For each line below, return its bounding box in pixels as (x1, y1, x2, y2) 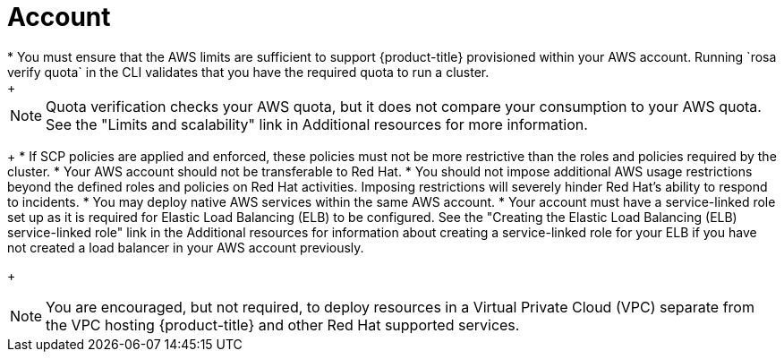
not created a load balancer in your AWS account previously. (7, 239, 364, 255)
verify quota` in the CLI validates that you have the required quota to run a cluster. (7, 64, 490, 80)
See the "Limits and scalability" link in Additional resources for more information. (46, 115, 588, 133)
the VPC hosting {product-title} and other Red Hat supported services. (46, 315, 520, 334)
